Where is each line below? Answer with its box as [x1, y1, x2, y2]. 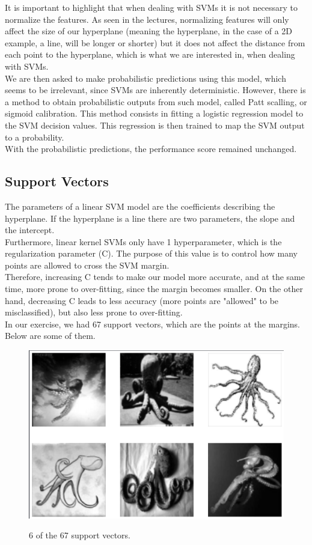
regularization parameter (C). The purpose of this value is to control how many [5, 247, 298, 260]
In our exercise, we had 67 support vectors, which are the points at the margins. [5, 317, 300, 330]
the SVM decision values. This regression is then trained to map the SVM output [5, 118, 305, 131]
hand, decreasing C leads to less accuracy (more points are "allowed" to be [5, 294, 279, 306]
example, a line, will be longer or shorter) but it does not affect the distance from [5, 36, 305, 49]
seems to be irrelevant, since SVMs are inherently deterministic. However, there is [5, 84, 306, 96]
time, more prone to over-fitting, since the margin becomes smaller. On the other [5, 282, 303, 295]
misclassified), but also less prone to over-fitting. [5, 306, 183, 318]
